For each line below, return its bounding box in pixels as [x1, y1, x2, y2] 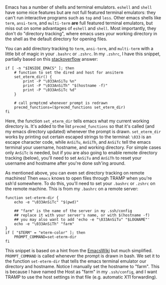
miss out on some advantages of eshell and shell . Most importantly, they [5, 25, 157, 31]
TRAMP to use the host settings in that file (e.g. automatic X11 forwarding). [5, 274, 158, 280]
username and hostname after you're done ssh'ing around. [5, 160, 126, 166]
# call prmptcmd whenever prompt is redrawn [14, 100, 108, 105]
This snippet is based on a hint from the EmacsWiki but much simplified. [5, 248, 153, 253]
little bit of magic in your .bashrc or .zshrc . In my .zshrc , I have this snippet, [5, 51, 161, 57]
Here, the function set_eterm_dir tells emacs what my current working [5, 118, 150, 124]
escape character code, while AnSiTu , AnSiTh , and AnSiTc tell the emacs [5, 139, 151, 145]
